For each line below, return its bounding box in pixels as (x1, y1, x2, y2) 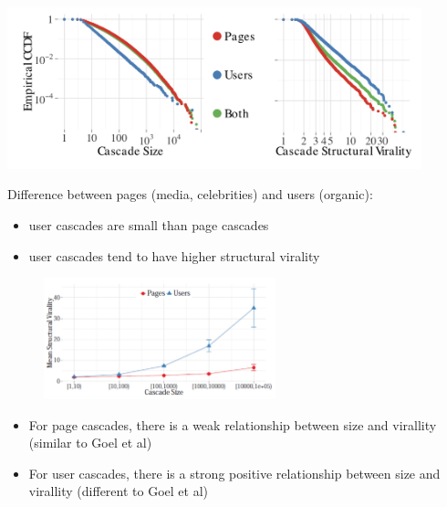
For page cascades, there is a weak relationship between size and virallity (28, 415, 437, 434)
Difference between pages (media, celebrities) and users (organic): (7, 185, 373, 204)
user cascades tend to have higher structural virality (28, 246, 320, 265)
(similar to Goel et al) (28, 433, 152, 452)
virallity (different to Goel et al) (28, 481, 208, 501)
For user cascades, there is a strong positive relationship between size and (28, 463, 441, 482)
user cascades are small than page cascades (28, 215, 269, 234)
